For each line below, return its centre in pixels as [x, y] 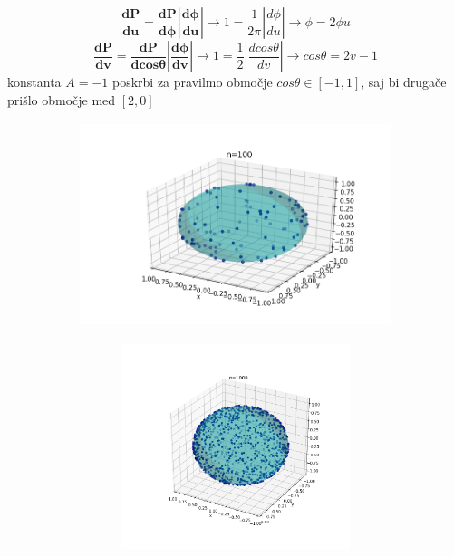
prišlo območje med [62, 99]
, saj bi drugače [404, 81]
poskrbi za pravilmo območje [192, 81]
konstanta [34, 81]
